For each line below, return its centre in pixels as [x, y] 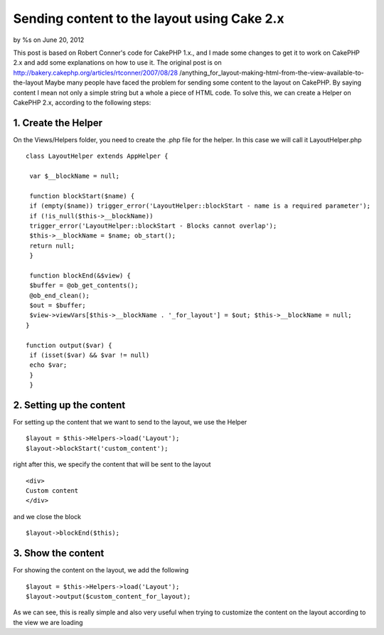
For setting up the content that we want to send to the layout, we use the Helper [130, 422]
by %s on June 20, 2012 [49, 40]
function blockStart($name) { [82, 196]
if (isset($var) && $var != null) [90, 355]
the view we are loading [48, 622]
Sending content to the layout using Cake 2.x [149, 18]
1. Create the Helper [58, 123]
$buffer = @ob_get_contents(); [84, 286]
